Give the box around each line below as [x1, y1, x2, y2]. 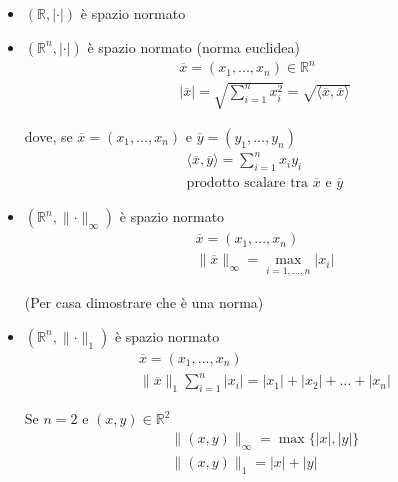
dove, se [24, 125, 73, 146]
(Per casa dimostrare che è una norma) [24, 292, 264, 313]
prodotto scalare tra [186, 176, 309, 191]
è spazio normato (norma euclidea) [87, 36, 300, 57]
